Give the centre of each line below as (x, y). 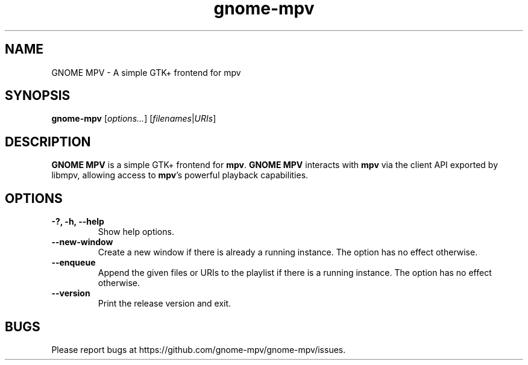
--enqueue (74, 263)
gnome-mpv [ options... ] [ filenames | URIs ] (134, 119)
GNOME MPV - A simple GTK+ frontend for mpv (146, 72)
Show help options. (136, 232)
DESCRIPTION (48, 142)
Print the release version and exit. (165, 304)
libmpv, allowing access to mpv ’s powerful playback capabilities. (180, 175)
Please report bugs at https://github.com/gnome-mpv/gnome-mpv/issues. (199, 349)
